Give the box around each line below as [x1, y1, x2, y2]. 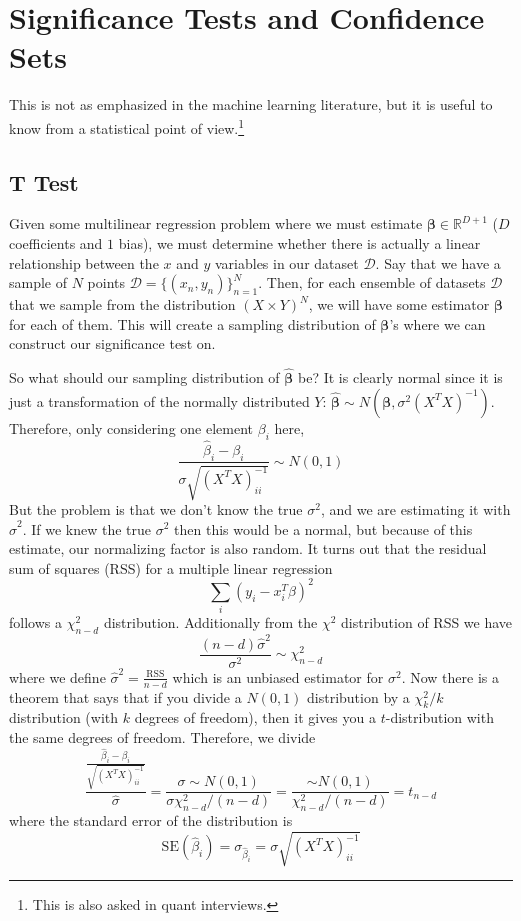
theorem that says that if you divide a [9, 686, 242, 707]
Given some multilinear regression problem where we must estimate [9, 213, 423, 234]
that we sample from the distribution [9, 294, 236, 315]
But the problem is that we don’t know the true [9, 498, 303, 519]
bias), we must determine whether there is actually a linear [118, 232, 481, 253]
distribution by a [307, 686, 410, 707]
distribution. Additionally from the [103, 612, 318, 633]
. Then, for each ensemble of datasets [258, 272, 486, 293]
